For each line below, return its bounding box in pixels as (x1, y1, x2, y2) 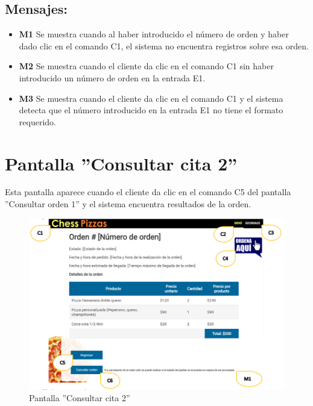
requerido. (19, 115, 56, 128)
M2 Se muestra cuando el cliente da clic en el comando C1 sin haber (19, 60, 274, 72)
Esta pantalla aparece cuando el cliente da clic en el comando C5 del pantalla (5, 186, 291, 198)
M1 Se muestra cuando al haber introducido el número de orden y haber (19, 28, 289, 40)
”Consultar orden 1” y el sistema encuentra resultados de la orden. (5, 198, 251, 210)
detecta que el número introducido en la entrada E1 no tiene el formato (19, 104, 283, 116)
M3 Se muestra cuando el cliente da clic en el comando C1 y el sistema (19, 92, 283, 104)
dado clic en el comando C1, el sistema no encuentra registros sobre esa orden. (19, 39, 309, 52)
